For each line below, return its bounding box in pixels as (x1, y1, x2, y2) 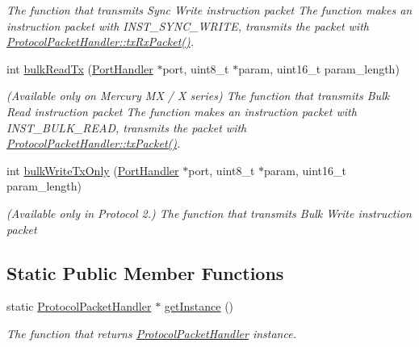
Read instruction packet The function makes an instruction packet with (6, 102, 357, 119)
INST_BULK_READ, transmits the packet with (6, 119, 247, 136)
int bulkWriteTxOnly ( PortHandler (6, 161, 179, 178)
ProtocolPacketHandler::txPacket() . (6, 135, 181, 152)
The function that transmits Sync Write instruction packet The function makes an (6, 2, 413, 18)
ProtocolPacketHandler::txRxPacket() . (6, 33, 195, 50)
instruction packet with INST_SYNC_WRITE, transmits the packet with (6, 17, 369, 34)
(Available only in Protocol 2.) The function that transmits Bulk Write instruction (6, 204, 412, 221)
